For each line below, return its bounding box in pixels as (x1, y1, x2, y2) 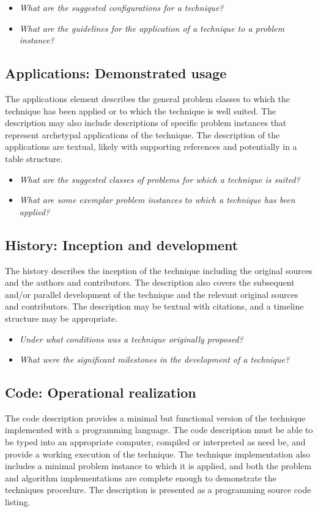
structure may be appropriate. (5, 311, 118, 324)
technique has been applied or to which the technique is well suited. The (5, 104, 276, 117)
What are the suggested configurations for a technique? (19, 1, 224, 13)
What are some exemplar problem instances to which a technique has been (19, 193, 295, 206)
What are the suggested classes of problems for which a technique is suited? (19, 173, 300, 185)
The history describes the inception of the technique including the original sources (5, 264, 312, 276)
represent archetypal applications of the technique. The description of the (5, 128, 280, 141)
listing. (5, 495, 31, 508)
